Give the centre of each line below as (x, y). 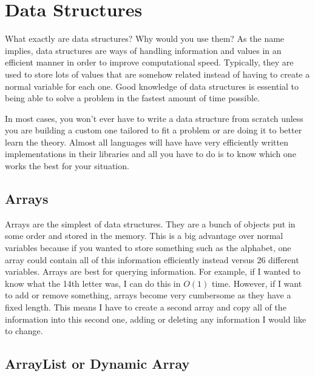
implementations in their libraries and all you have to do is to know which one (151, 154)
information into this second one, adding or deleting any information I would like (156, 319)
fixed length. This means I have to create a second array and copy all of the (146, 307)
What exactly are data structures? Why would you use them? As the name (145, 39)
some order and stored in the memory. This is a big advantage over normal (144, 236)
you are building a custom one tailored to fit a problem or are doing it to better (154, 130)
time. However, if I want (257, 283)
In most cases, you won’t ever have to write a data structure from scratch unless (154, 118)
